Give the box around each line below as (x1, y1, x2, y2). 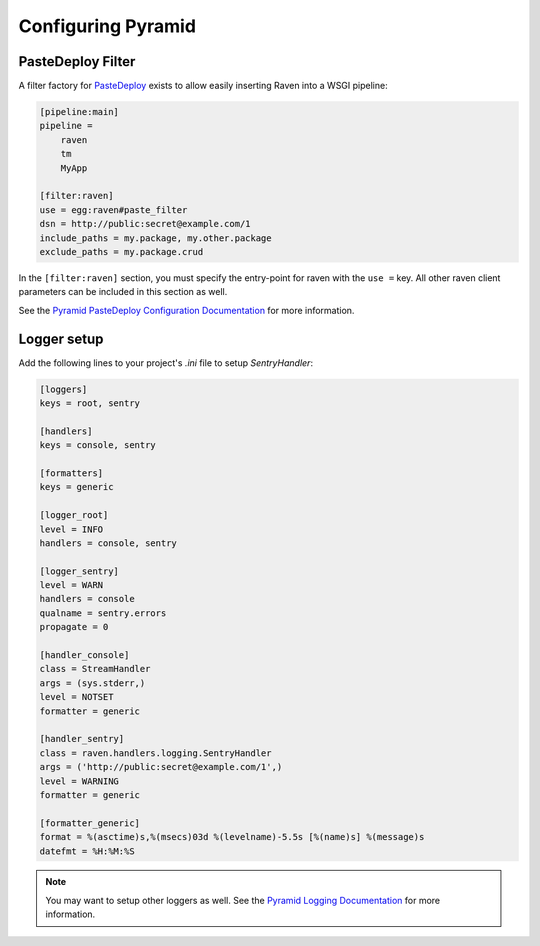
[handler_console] (39, 650, 130, 661)
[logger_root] (39, 510, 109, 521)
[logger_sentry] (39, 565, 120, 577)
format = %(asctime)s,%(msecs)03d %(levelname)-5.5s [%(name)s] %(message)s (39, 831, 425, 843)
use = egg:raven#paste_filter (39, 204, 188, 215)
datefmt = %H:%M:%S (39, 845, 135, 857)
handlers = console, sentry (39, 537, 177, 549)
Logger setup (18, 330, 104, 347)
